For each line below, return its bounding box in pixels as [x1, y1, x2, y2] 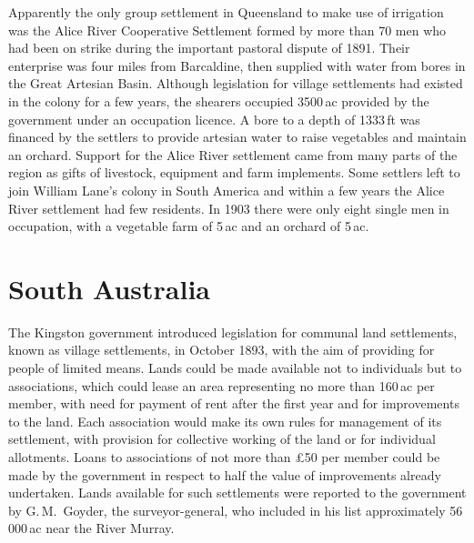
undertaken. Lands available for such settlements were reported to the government [8, 483, 467, 502]
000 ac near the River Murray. [8, 518, 175, 538]
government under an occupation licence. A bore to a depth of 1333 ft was [8, 109, 420, 128]
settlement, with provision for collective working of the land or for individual [8, 429, 436, 448]
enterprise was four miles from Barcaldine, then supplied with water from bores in [8, 55, 466, 75]
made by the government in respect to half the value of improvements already [8, 465, 441, 484]
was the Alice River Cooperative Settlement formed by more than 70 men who [8, 20, 447, 39]
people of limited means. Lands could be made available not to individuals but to [8, 358, 462, 377]
